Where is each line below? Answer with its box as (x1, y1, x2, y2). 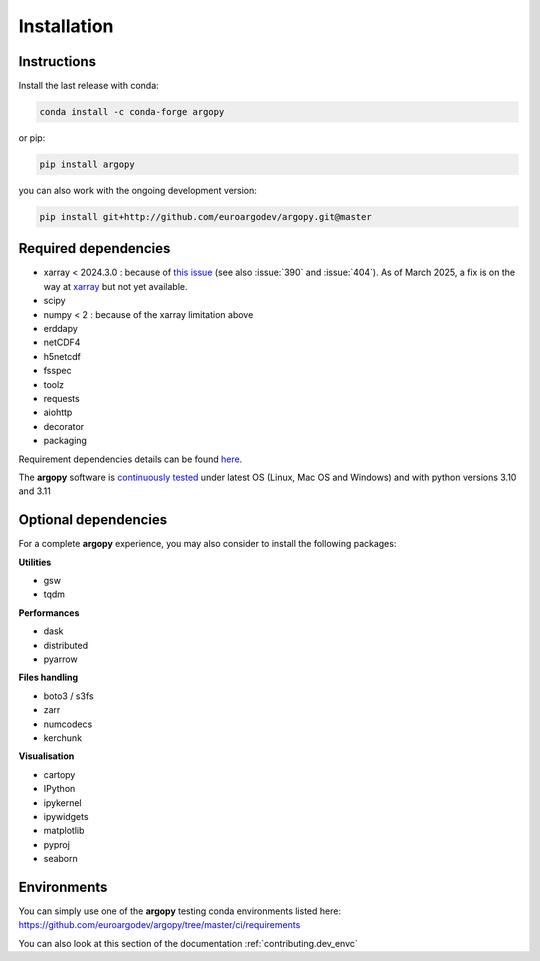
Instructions (18, 53, 97, 70)
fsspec (43, 365, 72, 377)
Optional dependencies (18, 511, 168, 529)
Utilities (18, 556, 52, 568)
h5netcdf (43, 350, 82, 362)
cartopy (43, 768, 76, 780)
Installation (18, 15, 114, 37)
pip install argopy (39, 159, 135, 170)
